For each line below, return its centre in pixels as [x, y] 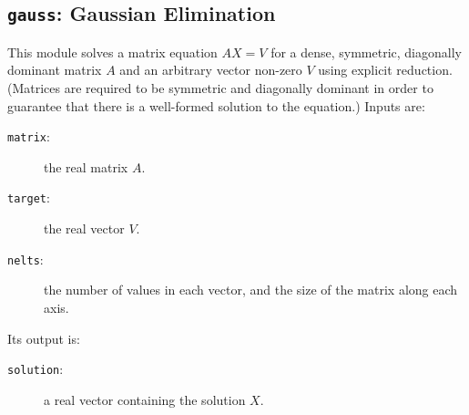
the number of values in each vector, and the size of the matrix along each [251, 290]
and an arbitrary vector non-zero [211, 70]
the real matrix [86, 166]
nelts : [25, 259]
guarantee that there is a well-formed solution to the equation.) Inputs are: [216, 105]
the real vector [84, 228]
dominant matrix [55, 70]
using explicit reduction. [385, 70]
